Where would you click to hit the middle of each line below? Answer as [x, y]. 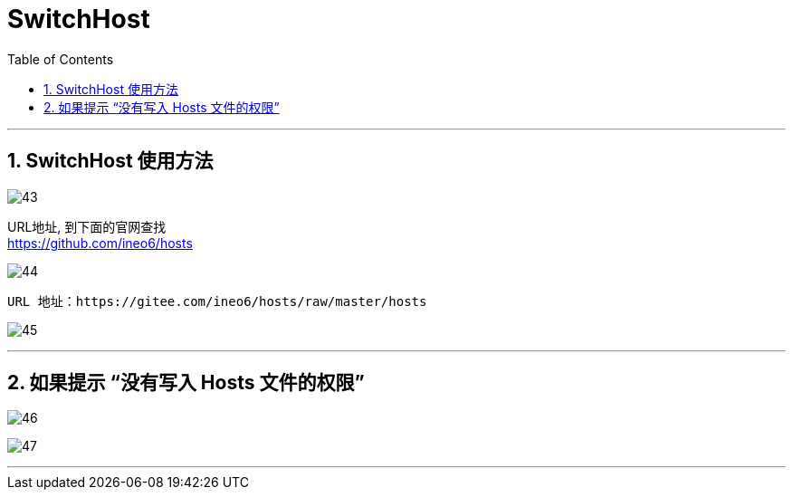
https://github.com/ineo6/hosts [100, 243]
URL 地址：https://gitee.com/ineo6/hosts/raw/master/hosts [217, 301]
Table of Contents [61, 59]
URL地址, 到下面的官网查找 [87, 226]
